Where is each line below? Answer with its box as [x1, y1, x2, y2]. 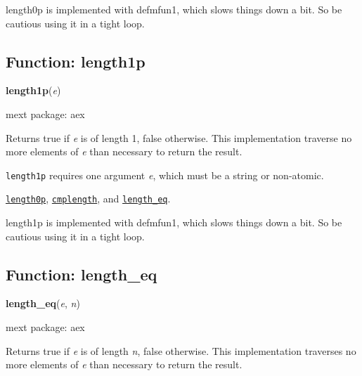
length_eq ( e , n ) [6, 296, 80, 311]
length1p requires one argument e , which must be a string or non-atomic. [6, 167, 324, 182]
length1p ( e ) [6, 83, 61, 98]
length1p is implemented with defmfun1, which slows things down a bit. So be [6, 215, 342, 230]
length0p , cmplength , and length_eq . [6, 191, 171, 206]
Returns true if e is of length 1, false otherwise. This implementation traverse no [6, 130, 352, 145]
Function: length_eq [6, 263, 157, 285]
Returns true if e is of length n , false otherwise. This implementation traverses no [6, 343, 356, 358]
